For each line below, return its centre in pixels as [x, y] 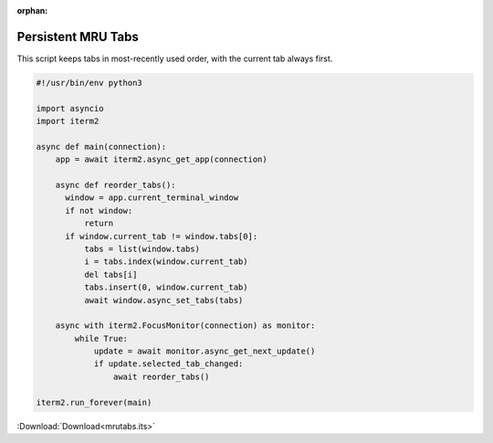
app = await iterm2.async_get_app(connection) [162, 159]
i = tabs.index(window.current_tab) [166, 262]
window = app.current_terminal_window [152, 198]
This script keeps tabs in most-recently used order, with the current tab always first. [175, 58]
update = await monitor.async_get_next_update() [205, 351]
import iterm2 [68, 121]
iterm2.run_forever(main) [94, 402]
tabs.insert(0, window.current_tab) [166, 287]
